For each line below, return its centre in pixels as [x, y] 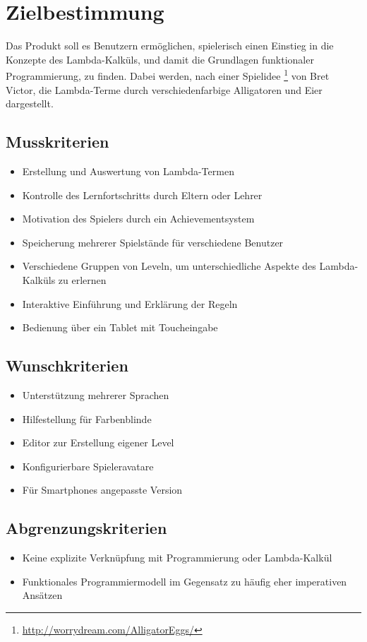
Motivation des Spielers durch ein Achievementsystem [138, 219]
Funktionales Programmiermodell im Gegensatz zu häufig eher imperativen [185, 581]
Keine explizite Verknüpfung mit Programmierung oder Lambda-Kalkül [177, 558]
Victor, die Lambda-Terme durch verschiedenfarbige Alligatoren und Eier [164, 89]
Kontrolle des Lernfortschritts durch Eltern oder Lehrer [142, 195]
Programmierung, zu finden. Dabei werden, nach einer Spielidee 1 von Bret [168, 75]
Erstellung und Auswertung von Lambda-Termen [128, 171]
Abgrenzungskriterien [86, 528]
